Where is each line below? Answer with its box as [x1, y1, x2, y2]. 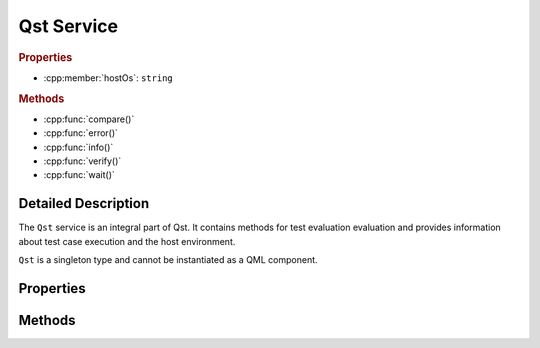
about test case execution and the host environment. [18, 235, 236, 247]
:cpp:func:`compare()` [43, 113, 135, 125]
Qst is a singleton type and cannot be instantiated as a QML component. [18, 254, 319, 266]
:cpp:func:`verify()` [43, 155, 122, 167]
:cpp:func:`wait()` [43, 169, 115, 181]
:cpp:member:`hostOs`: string [43, 71, 174, 84]
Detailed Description [18, 195, 150, 212]
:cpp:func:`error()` [43, 127, 119, 139]
